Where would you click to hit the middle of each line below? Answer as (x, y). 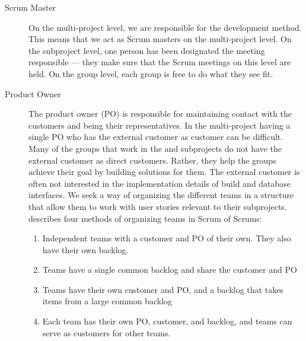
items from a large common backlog (107, 301)
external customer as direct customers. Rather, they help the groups (152, 160)
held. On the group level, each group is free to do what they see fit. (151, 73)
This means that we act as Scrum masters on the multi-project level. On (160, 39)
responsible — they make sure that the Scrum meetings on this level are (160, 62)
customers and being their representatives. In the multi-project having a (160, 125)
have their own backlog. (85, 249)
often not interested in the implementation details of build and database (160, 183)
